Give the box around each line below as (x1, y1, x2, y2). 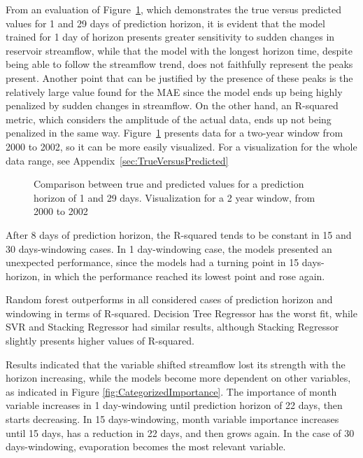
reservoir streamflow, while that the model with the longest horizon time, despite (6, 43, 353, 57)
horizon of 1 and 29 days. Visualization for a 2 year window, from (34, 190, 315, 204)
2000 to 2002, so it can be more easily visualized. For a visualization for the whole (6, 139, 357, 153)
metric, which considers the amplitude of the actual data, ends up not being (6, 111, 332, 126)
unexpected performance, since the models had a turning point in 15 (6, 255, 299, 270)
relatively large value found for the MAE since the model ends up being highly (6, 84, 343, 99)
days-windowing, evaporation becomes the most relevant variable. (6, 439, 286, 454)
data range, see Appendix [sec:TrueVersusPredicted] (6, 153, 229, 167)
